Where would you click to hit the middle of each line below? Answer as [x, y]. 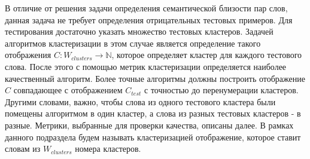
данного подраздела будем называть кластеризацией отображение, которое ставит [153, 137]
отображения [28, 55]
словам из [23, 149]
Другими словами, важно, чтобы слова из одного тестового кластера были [140, 101]
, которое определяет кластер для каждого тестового [207, 55]
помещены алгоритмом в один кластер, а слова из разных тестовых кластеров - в [153, 113]
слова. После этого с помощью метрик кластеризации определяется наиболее [146, 66]
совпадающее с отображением [68, 90]
